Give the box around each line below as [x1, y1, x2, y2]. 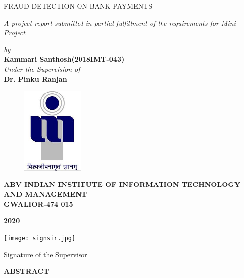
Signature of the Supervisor [4, 249, 87, 259]
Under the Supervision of [4, 63, 80, 74]
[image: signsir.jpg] [4, 234, 76, 242]
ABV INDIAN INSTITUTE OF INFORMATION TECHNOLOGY [4, 179, 241, 189]
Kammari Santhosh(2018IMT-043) [4, 54, 125, 64]
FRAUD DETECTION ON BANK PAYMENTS [4, 1, 153, 11]
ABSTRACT [4, 266, 49, 276]
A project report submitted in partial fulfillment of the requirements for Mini [4, 17, 236, 28]
